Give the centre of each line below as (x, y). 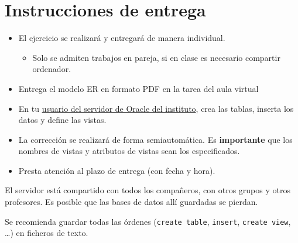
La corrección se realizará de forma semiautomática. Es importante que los (155, 139)
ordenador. (52, 69)
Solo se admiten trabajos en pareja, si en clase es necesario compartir (156, 57)
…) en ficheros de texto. (47, 233)
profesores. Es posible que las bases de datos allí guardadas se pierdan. (131, 202)
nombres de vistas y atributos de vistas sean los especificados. (129, 151)
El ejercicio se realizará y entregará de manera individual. (122, 38)
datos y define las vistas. (62, 120)
